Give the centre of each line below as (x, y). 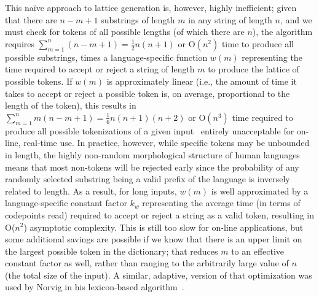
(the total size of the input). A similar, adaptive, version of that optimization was (159, 275)
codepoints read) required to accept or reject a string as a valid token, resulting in (160, 214)
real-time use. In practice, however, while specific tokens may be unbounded (167, 143)
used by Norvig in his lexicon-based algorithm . (95, 287)
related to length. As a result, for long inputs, (91, 191)
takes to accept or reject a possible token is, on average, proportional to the (148, 93)
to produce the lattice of (254, 69)
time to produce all (258, 43)
